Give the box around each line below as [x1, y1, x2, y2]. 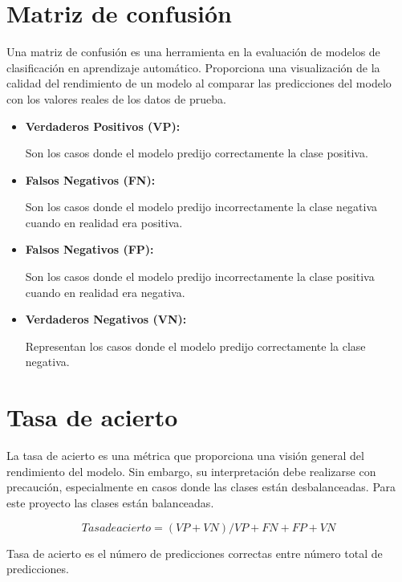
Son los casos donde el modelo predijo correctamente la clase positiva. [25, 144, 368, 161]
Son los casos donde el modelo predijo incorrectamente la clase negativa [25, 198, 378, 215]
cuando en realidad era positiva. [25, 214, 183, 230]
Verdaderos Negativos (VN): [25, 311, 187, 328]
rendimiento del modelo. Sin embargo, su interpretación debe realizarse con [6, 462, 376, 479]
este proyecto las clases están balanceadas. [6, 494, 214, 511]
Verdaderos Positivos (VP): [25, 117, 181, 134]
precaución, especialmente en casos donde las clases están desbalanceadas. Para [6, 478, 396, 495]
